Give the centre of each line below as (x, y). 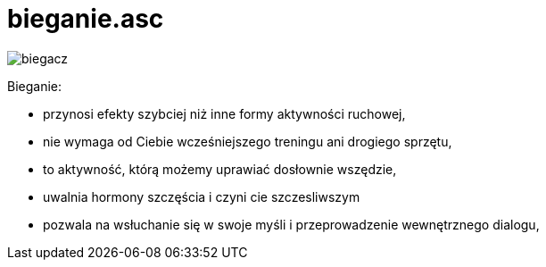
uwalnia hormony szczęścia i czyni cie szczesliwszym (202, 196)
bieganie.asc (86, 19)
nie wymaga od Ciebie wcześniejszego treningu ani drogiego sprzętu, (248, 141)
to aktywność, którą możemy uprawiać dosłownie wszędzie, (220, 169)
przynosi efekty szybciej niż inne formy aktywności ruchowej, (224, 113)
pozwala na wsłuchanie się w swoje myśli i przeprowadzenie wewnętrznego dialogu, (291, 224)
